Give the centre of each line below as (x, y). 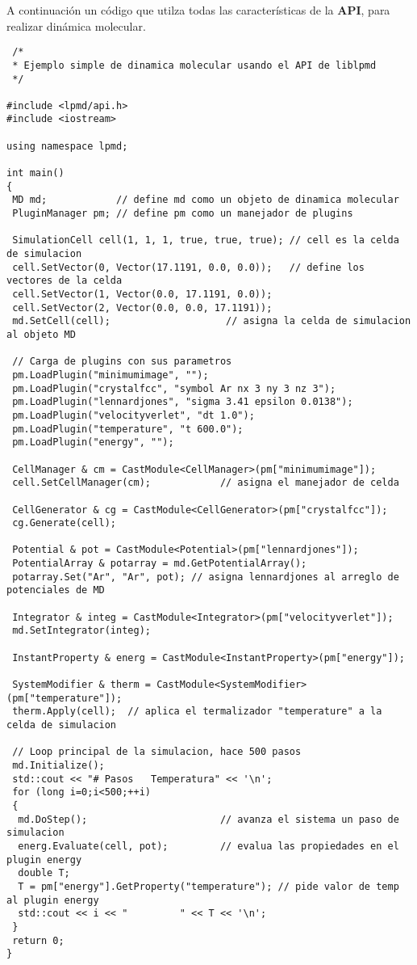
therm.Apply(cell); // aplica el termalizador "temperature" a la (197, 712)
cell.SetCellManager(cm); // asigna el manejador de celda (206, 483)
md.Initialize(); (58, 765)
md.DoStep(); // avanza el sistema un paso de (208, 819)
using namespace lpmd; (67, 146)
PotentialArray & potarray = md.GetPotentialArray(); (160, 564)
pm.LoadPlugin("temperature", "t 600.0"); (128, 429)
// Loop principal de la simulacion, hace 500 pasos (157, 752)
